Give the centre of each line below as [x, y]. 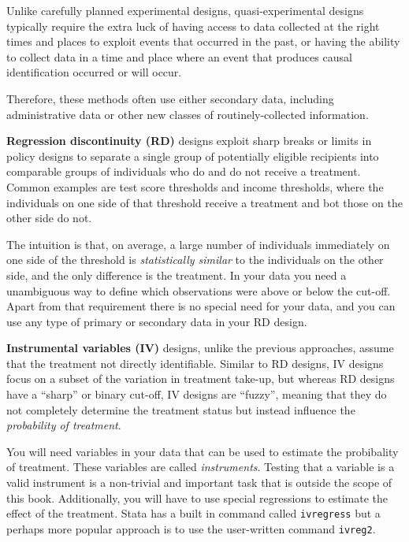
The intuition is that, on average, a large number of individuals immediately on [198, 244]
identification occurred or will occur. [94, 72]
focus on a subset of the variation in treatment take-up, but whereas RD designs [201, 379]
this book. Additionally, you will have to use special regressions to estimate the [197, 497]
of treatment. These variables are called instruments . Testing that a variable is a [201, 467]
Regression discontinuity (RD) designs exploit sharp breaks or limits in [189, 141]
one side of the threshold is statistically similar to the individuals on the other [195, 260]
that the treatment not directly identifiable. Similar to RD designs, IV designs [195, 363]
